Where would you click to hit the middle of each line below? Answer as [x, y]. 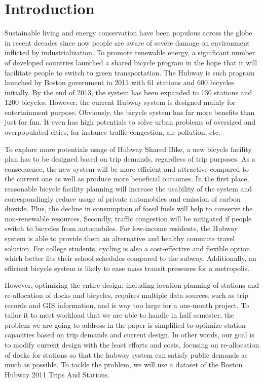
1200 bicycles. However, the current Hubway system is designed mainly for [120, 102]
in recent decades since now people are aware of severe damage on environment [127, 42]
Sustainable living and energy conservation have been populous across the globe [128, 33]
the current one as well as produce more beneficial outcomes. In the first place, [127, 179]
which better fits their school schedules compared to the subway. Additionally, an [130, 258]
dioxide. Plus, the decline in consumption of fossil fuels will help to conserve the [129, 208]
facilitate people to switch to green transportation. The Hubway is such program [130, 72]
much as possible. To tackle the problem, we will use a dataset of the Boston [124, 365]
